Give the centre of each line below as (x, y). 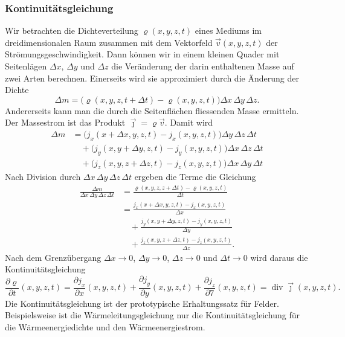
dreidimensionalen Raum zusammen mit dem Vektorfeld (109, 42)
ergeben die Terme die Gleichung (195, 177)
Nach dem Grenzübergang (53, 257)
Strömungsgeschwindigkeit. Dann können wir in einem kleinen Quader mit (142, 54)
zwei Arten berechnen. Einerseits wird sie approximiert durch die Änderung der (152, 78)
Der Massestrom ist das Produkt (65, 122)
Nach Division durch (43, 177)
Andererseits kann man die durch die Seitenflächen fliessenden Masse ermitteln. (152, 110)
